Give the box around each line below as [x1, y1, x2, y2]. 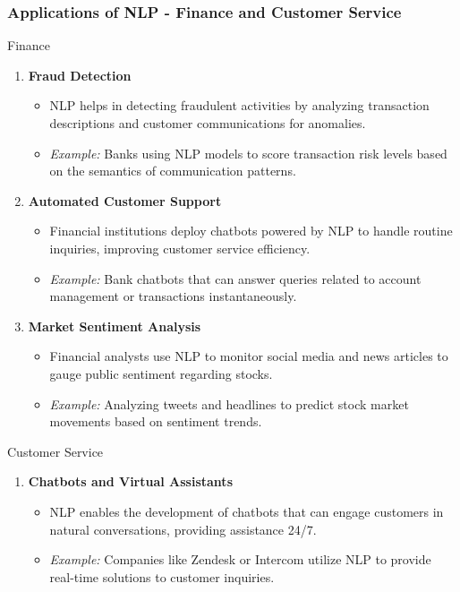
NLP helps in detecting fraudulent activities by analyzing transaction [49, 96, 430, 115]
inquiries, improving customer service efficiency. [49, 238, 311, 257]
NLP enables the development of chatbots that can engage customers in [49, 502, 444, 520]
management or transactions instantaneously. [49, 287, 297, 305]
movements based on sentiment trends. [49, 412, 262, 431]
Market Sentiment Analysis [28, 316, 201, 335]
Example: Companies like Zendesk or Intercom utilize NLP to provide [49, 550, 431, 569]
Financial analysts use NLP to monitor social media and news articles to [49, 347, 448, 365]
